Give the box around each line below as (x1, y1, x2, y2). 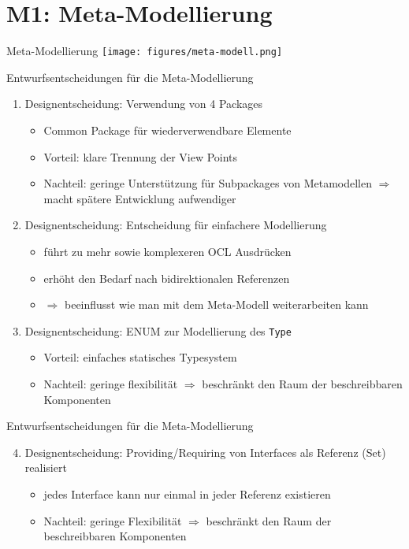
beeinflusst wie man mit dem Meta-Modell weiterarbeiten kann (64, 296, 369, 313)
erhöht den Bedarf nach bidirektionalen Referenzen (43, 269, 290, 286)
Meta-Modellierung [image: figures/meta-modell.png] (6, 43, 283, 59)
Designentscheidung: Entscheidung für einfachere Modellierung (24, 217, 327, 233)
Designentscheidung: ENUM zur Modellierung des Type (24, 322, 292, 339)
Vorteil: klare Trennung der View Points (43, 148, 238, 165)
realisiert (24, 459, 67, 476)
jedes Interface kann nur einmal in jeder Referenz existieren (43, 485, 331, 502)
